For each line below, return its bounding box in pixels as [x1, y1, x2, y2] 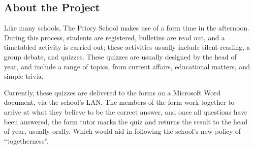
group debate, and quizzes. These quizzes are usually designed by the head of [4, 51, 237, 61]
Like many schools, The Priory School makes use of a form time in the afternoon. [4, 23, 250, 33]
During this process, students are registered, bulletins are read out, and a [4, 32, 225, 42]
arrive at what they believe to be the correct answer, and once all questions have [4, 106, 248, 117]
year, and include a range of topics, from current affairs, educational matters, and [4, 61, 250, 71]
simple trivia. [4, 71, 44, 81]
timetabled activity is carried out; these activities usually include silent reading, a [4, 42, 250, 52]
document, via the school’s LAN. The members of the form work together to [4, 97, 235, 107]
